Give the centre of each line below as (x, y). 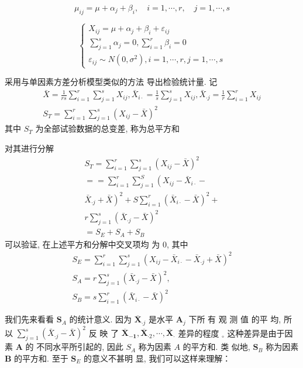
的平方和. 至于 (41, 358)
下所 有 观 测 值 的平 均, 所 (240, 319)
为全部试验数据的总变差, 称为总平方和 (107, 128)
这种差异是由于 (256, 333)
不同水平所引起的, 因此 (80, 347)
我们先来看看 (29, 319)
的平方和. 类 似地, (216, 347)
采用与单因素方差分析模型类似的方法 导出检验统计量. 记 (111, 82)
